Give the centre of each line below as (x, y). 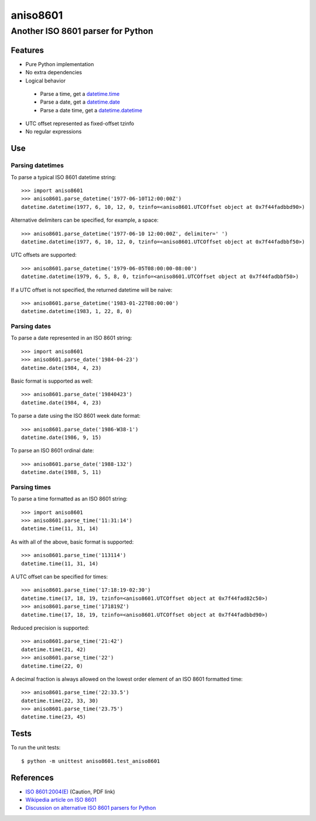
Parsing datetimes (37, 166)
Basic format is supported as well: (52, 381)
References (32, 777)
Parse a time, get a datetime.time (80, 94)
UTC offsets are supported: (44, 255)
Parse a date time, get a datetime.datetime (91, 110)
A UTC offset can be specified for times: (59, 577)
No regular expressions (54, 132)
